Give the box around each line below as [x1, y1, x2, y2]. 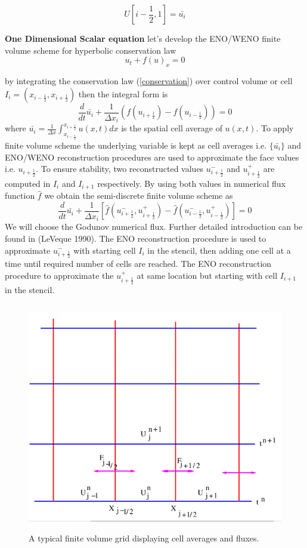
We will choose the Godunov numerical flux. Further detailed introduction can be [5, 220, 303, 233]
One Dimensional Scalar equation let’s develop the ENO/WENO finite [5, 32, 281, 44]
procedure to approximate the [5, 269, 114, 281]
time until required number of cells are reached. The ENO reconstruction [5, 257, 272, 269]
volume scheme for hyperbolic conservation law [5, 44, 176, 56]
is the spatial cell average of [121, 122, 222, 134]
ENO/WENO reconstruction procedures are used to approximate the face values [5, 150, 299, 163]
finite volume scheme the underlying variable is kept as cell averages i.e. [5, 138, 267, 151]
